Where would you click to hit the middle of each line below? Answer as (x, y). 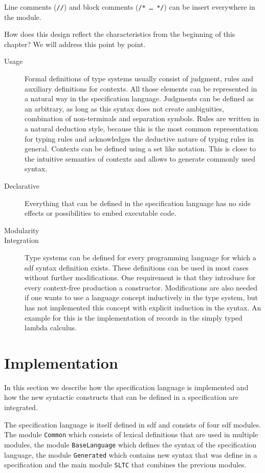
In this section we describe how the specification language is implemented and (126, 387)
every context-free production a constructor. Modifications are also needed (141, 287)
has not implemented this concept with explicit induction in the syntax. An (143, 307)
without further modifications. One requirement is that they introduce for (140, 277)
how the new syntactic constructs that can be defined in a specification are (122, 397)
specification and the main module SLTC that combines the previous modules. (125, 465)
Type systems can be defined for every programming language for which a (140, 257)
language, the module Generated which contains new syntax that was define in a (131, 454)
